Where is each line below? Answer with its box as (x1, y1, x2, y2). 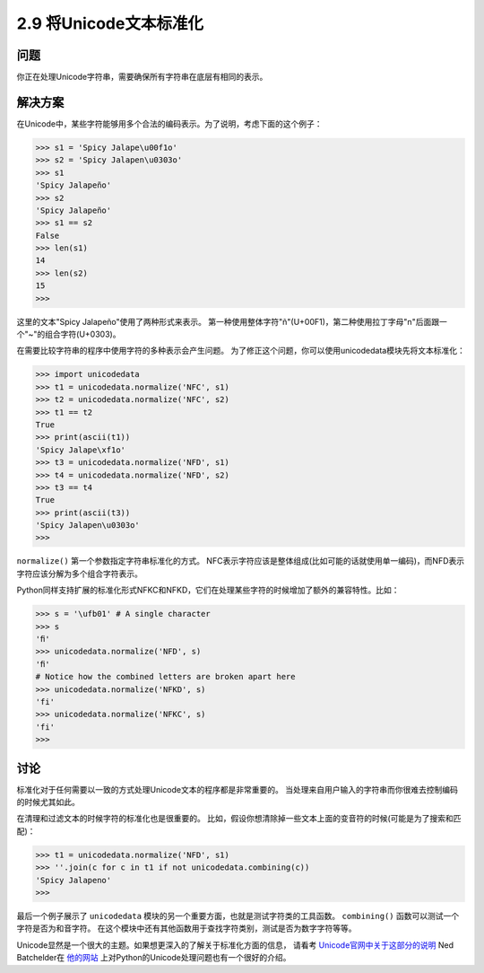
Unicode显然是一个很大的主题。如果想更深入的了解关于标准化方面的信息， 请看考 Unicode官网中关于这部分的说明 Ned (16, 939, 454, 951)
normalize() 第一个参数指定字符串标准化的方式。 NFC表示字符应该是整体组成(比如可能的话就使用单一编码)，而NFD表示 (16, 556, 465, 566)
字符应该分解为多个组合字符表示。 (16, 568, 143, 579)
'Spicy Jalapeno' (35, 875, 112, 885)
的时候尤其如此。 (16, 797, 80, 808)
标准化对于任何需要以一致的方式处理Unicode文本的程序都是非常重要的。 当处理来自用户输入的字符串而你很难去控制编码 (16, 784, 459, 794)
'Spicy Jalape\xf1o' (35, 444, 125, 455)
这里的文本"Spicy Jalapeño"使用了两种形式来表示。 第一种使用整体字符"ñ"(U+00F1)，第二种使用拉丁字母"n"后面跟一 (16, 316, 447, 327)
